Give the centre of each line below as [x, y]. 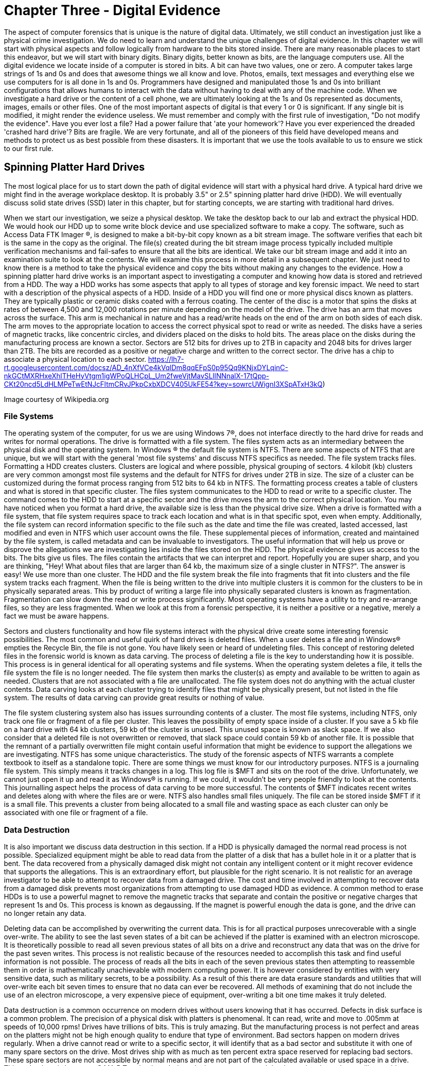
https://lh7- [166, 359]
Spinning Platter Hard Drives [74, 167]
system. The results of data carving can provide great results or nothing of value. [134, 698]
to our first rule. [29, 148]
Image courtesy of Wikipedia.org [56, 399]
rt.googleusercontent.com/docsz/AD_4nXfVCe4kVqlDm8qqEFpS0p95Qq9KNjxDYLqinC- [146, 367]
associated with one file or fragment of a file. [76, 813]
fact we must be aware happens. [57, 616]
